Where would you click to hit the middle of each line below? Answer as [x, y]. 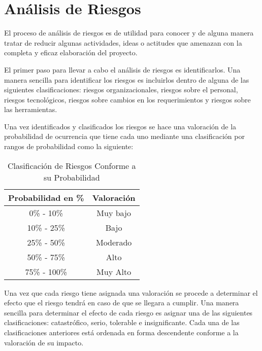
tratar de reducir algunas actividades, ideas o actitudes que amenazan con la [123, 42]
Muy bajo [114, 213]
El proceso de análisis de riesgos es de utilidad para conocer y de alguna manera [129, 33]
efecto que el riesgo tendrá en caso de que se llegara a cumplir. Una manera [122, 303]
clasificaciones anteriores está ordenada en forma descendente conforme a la [121, 332]
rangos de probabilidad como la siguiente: [69, 146]
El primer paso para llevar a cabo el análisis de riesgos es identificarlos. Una [122, 69]
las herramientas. [31, 109]
